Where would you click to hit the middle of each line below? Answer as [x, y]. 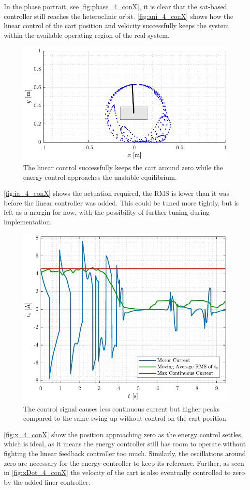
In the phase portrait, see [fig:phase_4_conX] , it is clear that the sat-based [116, 6]
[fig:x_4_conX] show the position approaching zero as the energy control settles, [124, 434]
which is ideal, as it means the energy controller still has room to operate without [125, 444]
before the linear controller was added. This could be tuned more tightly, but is [121, 202]
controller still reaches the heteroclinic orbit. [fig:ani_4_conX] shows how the [119, 16]
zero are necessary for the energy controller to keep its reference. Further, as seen [124, 463]
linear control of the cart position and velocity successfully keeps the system [117, 25]
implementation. [28, 221]
